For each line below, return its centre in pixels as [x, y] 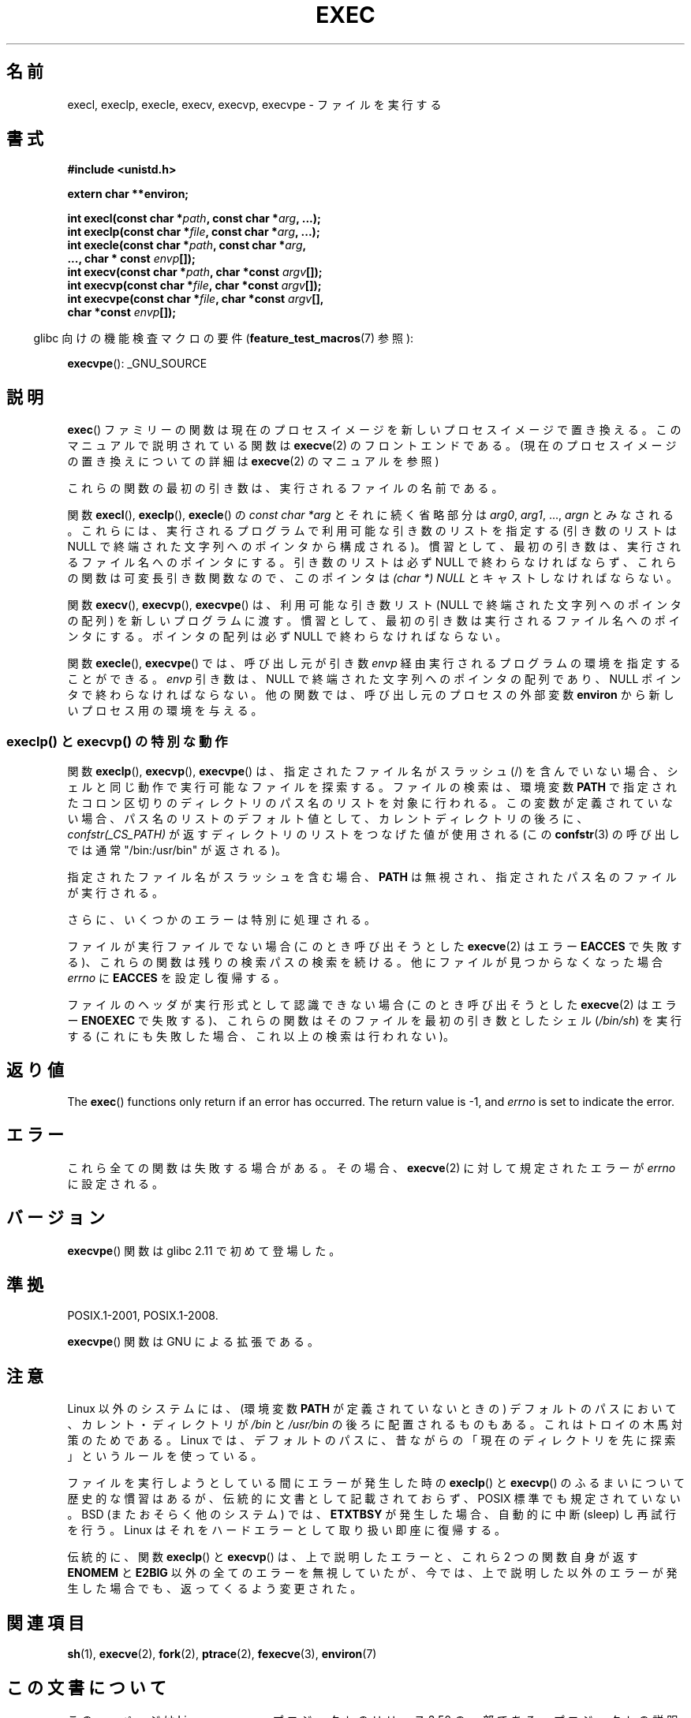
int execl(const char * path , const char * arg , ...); [194, 218]
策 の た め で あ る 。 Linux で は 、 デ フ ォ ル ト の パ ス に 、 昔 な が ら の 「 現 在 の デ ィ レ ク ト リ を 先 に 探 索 [372, 1440]
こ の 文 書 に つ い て [86, 1687]
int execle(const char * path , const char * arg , [187, 245]
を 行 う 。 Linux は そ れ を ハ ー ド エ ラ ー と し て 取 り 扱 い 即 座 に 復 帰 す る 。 [287, 1530]
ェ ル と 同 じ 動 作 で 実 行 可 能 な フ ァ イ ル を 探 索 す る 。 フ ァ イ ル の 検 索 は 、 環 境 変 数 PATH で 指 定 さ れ [372, 787]
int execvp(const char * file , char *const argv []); [194, 286]
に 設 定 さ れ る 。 [116, 1183]
